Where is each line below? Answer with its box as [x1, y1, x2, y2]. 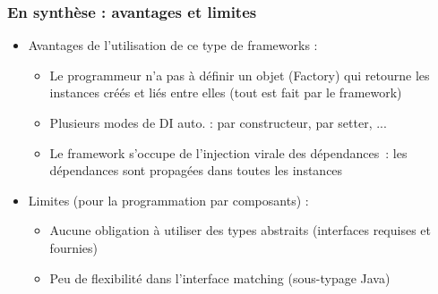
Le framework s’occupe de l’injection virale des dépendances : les [49, 143, 408, 162]
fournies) [49, 238, 99, 256]
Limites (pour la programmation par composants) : [28, 190, 309, 209]
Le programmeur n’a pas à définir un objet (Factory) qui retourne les [49, 65, 430, 84]
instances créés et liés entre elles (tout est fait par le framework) [49, 83, 402, 102]
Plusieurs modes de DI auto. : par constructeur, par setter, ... [49, 113, 387, 131]
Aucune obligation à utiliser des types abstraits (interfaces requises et [49, 221, 432, 239]
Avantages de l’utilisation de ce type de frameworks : [28, 36, 318, 55]
